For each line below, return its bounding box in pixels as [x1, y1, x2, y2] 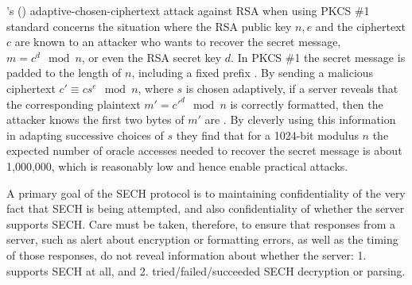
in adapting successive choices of [6, 126, 164, 143]
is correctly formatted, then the [230, 95, 383, 112]
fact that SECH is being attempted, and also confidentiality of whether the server [6, 200, 405, 217]
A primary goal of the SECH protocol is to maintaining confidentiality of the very [6, 184, 406, 201]
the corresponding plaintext [6, 95, 141, 112]
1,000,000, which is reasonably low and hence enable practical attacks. [6, 157, 348, 174]
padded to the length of [6, 64, 122, 81]
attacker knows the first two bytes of [6, 111, 185, 128]
